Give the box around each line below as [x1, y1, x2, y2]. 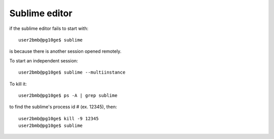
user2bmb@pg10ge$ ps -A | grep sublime [18, 92, 118, 98]
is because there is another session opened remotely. [9, 48, 122, 54]
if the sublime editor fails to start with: [9, 25, 89, 31]
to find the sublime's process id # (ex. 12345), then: [9, 104, 117, 110]
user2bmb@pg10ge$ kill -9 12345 [18, 116, 99, 121]
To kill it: [9, 81, 27, 87]
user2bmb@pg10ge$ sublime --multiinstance [18, 69, 126, 76]
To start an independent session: [9, 57, 78, 63]
